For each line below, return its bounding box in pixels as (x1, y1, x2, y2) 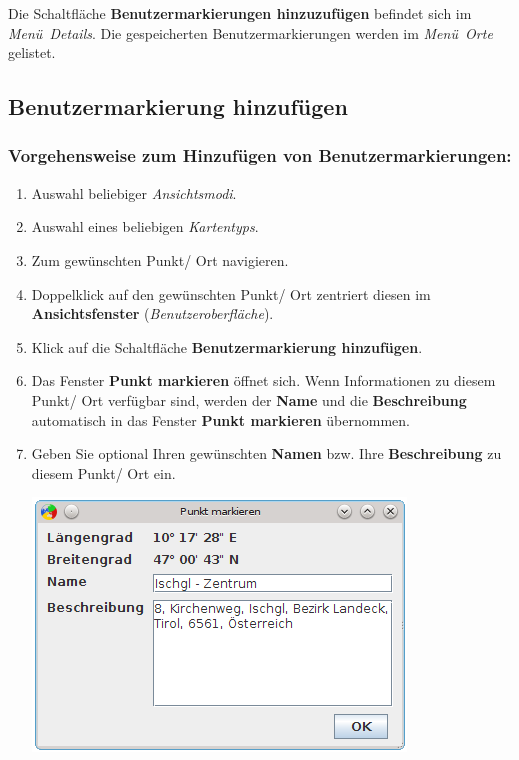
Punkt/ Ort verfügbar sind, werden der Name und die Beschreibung (31, 389, 467, 410)
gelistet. (8, 42, 56, 63)
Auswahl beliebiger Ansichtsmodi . (31, 182, 237, 203)
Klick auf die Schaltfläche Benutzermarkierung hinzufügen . (31, 336, 423, 357)
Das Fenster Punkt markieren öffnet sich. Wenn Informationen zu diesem (31, 370, 496, 391)
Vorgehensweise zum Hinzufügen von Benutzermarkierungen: (8, 143, 512, 168)
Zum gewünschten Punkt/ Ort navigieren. (31, 249, 289, 270)
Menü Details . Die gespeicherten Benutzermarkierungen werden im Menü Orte (8, 22, 493, 43)
